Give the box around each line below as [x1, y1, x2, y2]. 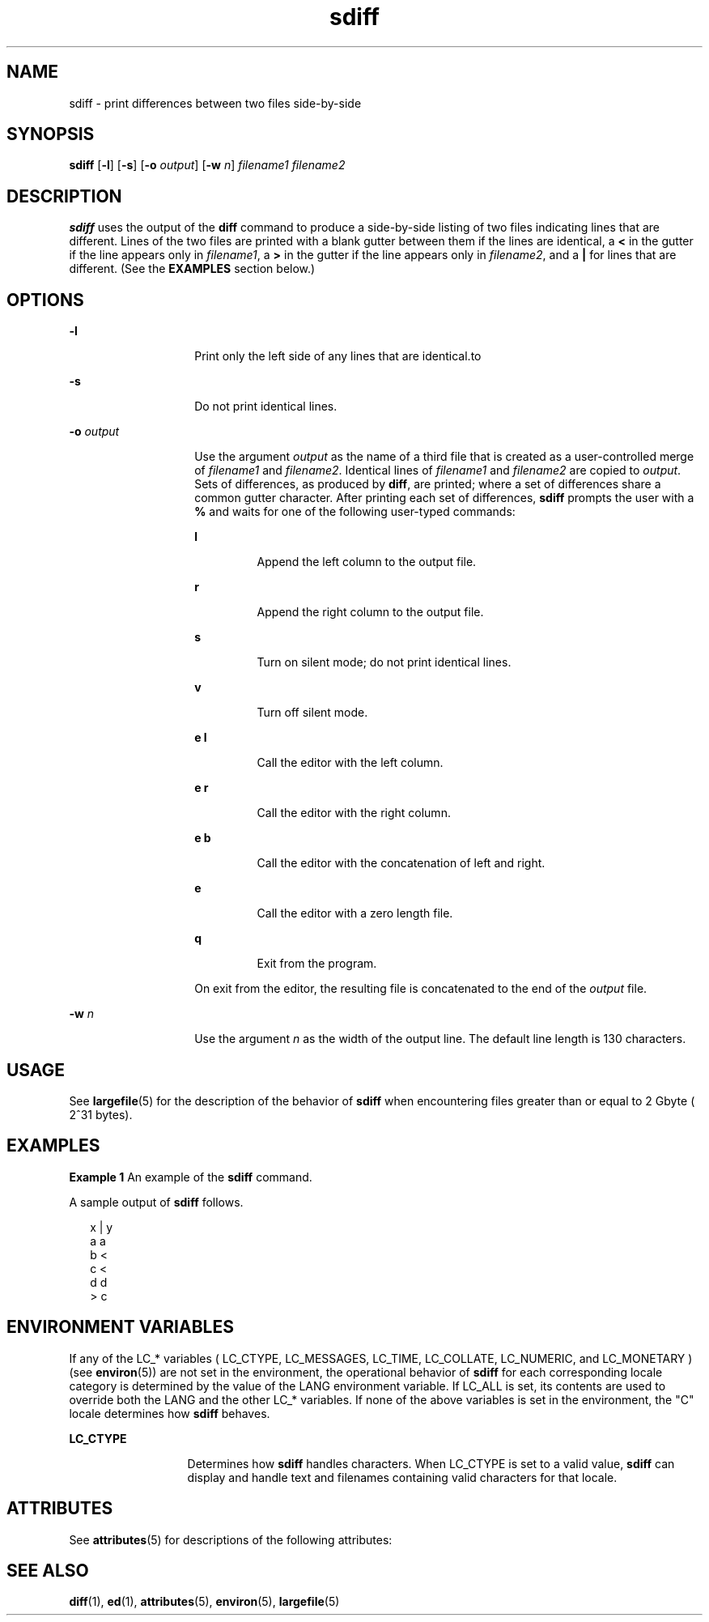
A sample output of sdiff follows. [69, 1194, 244, 1209]
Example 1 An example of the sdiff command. [69, 1169, 312, 1184]
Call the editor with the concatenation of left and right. [257, 856, 546, 871]
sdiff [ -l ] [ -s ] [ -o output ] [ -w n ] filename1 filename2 [69, 158, 346, 172]
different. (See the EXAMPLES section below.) [69, 262, 316, 276]
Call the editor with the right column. [257, 806, 451, 820]
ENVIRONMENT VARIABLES [6, 1317, 234, 1338]
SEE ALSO [6, 1560, 89, 1581]
